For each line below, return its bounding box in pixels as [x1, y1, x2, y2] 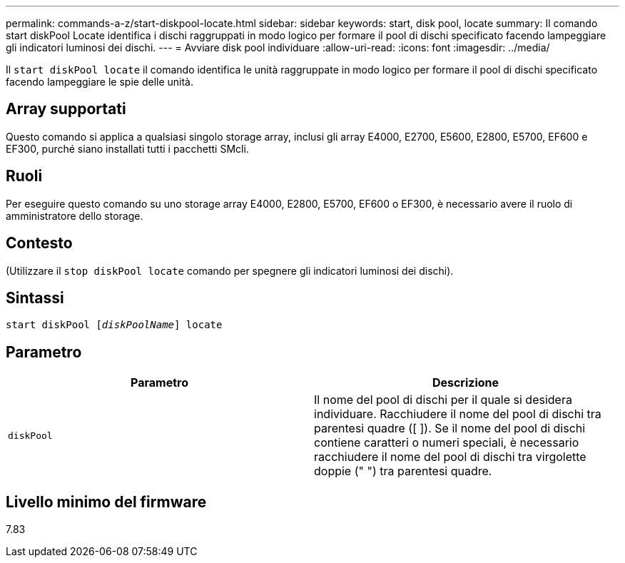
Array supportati [6, 100, 126, 118]
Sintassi [6, 288, 64, 307]
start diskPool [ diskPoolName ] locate [6, 319, 223, 331]
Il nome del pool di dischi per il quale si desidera [314, 392, 572, 407]
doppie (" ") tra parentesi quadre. [314, 464, 492, 479]
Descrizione [432, 375, 499, 390]
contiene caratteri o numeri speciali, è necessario [314, 435, 579, 450]
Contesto [6, 234, 73, 253]
